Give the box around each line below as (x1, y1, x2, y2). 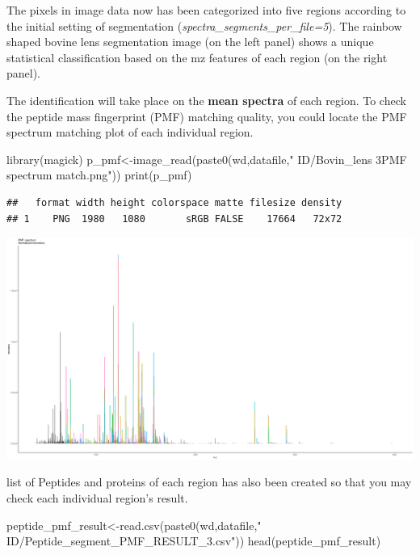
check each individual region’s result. (6, 489, 188, 506)
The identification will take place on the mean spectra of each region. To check (6, 91, 406, 108)
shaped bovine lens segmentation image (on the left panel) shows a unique (6, 33, 374, 50)
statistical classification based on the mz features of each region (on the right (6, 48, 388, 65)
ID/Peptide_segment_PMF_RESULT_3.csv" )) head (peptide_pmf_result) (6, 532, 381, 549)
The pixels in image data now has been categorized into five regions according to (6, 2, 406, 18)
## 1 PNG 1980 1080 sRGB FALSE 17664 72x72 (6, 212, 342, 225)
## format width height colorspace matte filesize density (6, 196, 342, 208)
